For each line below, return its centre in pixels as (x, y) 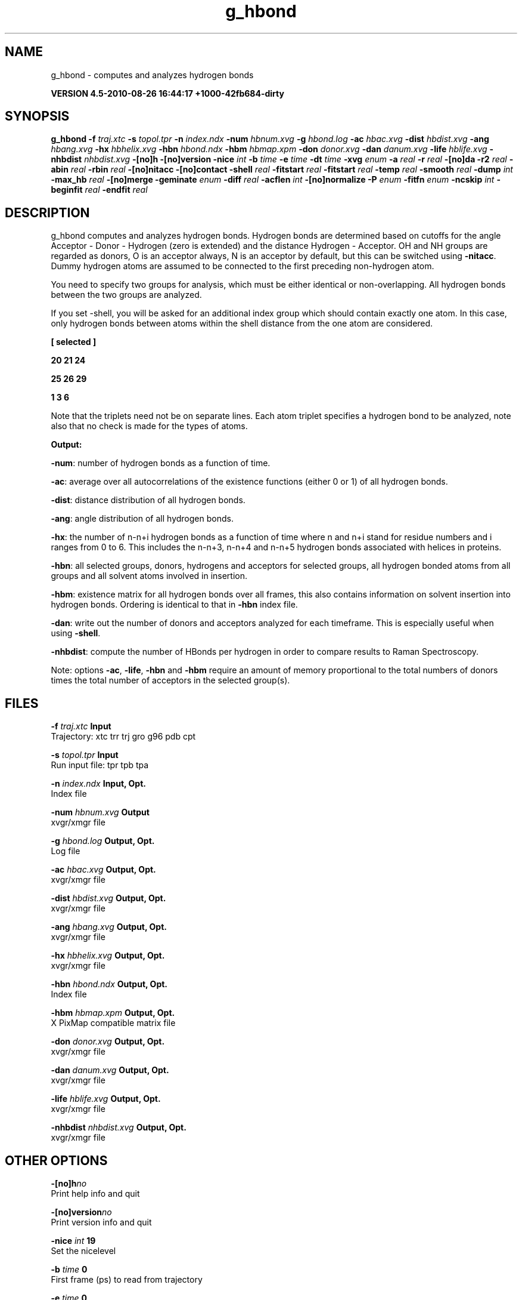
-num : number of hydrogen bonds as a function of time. (161, 463)
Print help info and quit (95, 1193)
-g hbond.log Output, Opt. (103, 841)
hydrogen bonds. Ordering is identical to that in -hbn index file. (174, 605)
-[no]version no (81, 1212)
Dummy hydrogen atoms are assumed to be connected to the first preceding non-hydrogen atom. (243, 266)
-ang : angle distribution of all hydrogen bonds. (142, 519)
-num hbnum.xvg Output (100, 812)
